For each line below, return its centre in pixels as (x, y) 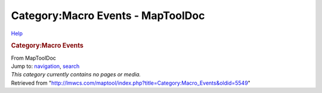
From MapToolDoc (34, 58)
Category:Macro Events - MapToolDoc (108, 15)
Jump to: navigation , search (45, 66)
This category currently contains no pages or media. (76, 75)
